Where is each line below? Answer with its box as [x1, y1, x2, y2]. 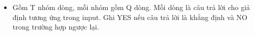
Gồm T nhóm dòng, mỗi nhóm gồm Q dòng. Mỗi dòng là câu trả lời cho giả [12, 2, 250, 12]
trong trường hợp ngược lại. [12, 21, 99, 32]
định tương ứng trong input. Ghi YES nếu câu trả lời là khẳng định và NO [12, 11, 247, 22]
